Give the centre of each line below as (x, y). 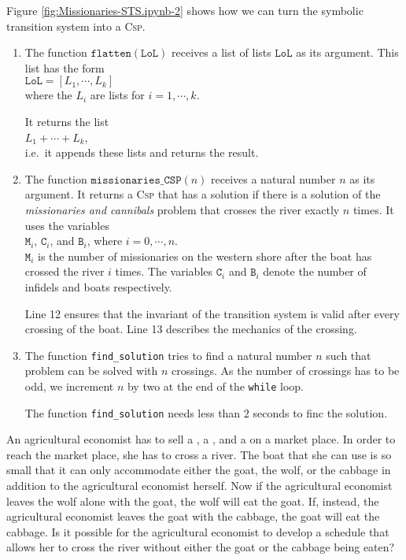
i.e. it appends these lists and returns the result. (142, 152)
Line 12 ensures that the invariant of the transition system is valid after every (212, 313)
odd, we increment (69, 386)
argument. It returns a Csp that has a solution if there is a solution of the (203, 194)
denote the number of (315, 271)
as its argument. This (347, 52)
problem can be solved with (91, 371)
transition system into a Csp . (76, 26)
